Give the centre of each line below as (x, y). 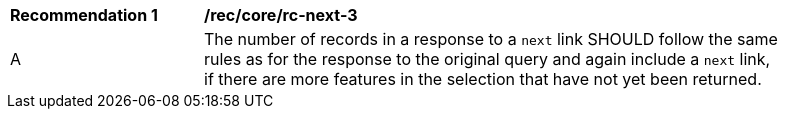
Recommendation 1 (84, 15)
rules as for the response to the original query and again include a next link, (487, 59)
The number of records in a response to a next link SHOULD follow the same (491, 39)
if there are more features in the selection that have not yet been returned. (483, 79)
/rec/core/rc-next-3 (281, 15)
